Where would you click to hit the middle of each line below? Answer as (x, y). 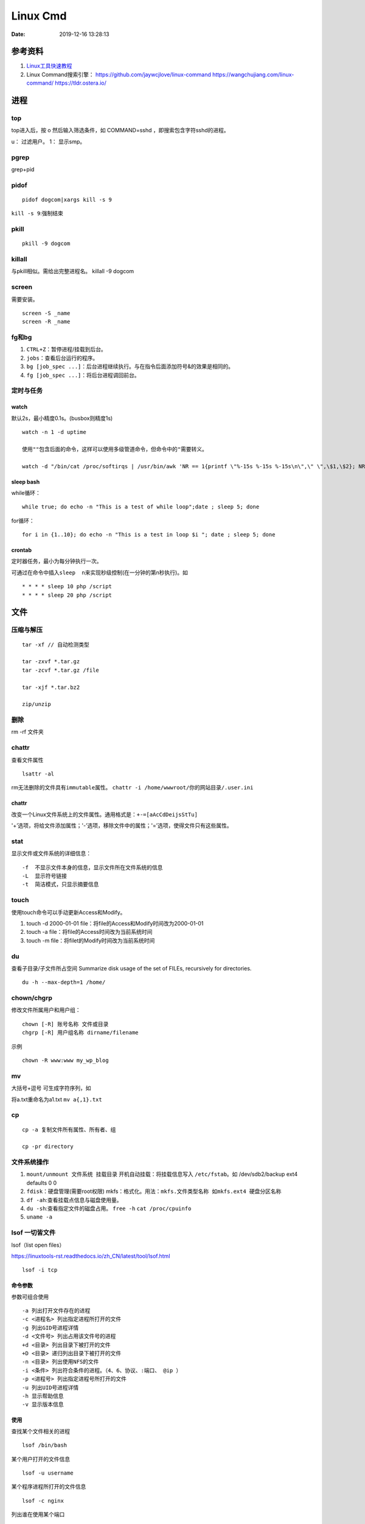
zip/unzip (36, 704)
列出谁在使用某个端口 (38, 1514)
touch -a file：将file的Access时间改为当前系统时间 (89, 932)
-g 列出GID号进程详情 (50, 1328)
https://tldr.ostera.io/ (81, 83)
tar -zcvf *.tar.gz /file (61, 670)
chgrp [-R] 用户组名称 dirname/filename (81, 1033)
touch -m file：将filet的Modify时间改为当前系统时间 (91, 940)
